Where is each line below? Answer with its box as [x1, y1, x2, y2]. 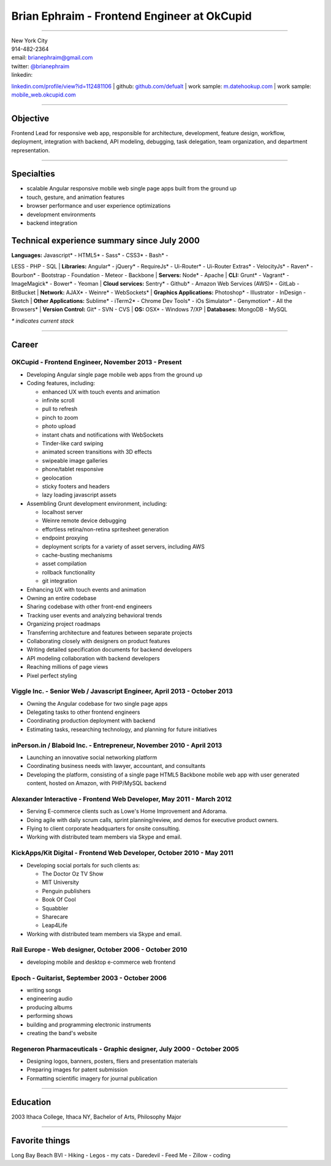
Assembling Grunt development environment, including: [26, 499, 168, 507]
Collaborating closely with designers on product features [26, 637, 170, 644]
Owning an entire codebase [26, 595, 97, 601]
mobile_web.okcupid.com [11, 91, 76, 98]
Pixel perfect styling [26, 671, 77, 679]
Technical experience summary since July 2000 [11, 235, 200, 246]
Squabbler [42, 904, 69, 912]
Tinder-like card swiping [42, 439, 104, 447]
